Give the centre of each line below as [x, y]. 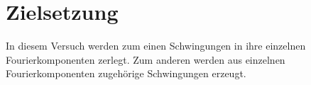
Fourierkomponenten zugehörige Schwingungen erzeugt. [126, 73]
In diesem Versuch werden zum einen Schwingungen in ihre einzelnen [156, 46]
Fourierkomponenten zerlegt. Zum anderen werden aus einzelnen [146, 59]
